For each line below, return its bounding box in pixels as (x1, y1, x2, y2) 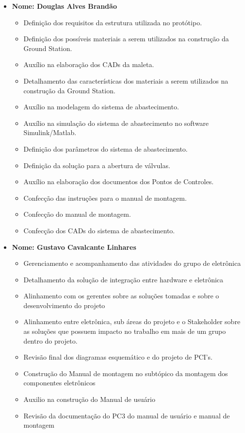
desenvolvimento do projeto (23, 300, 105, 310)
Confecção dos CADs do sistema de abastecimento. (23, 225, 175, 235)
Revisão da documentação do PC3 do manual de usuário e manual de (23, 410, 230, 420)
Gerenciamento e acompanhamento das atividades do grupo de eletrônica (23, 258, 241, 268)
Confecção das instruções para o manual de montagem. (23, 192, 187, 203)
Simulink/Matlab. (23, 127, 77, 138)
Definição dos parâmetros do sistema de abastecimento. (23, 143, 188, 154)
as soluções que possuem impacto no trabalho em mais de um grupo (23, 326, 226, 336)
